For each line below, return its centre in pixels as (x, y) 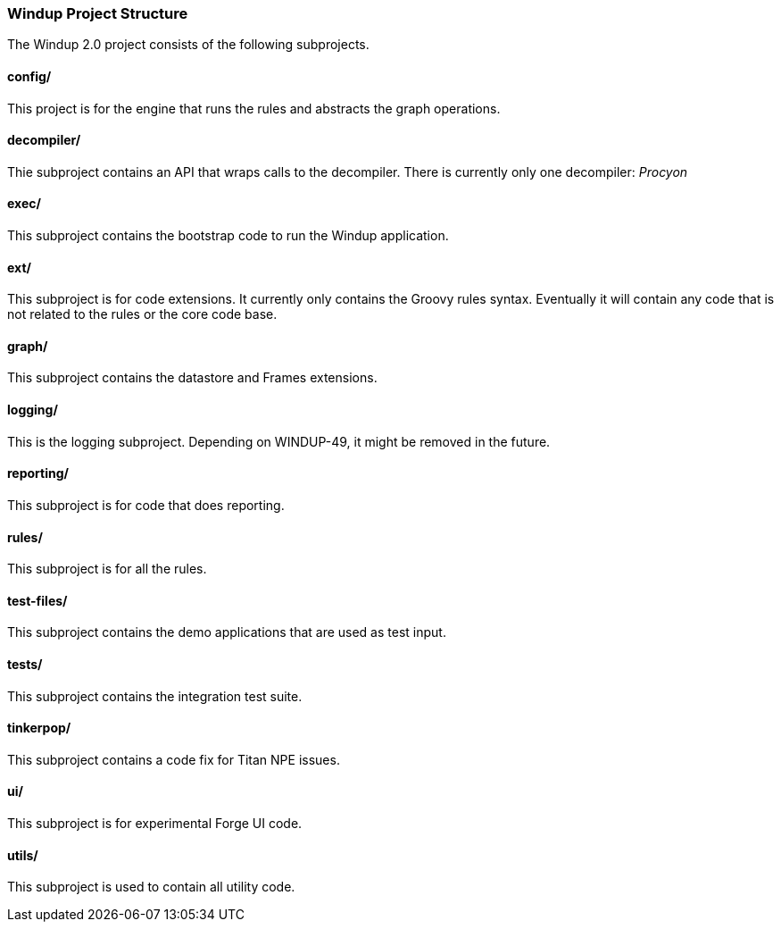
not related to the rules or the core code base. (142, 314)
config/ (29, 76)
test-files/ (37, 600)
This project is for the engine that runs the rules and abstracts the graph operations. (254, 108)
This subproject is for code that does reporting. (146, 505)
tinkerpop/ (39, 728)
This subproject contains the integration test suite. (155, 696)
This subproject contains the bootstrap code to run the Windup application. (228, 236)
